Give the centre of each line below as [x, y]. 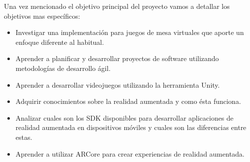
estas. [24, 137]
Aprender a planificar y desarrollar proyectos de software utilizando [117, 58]
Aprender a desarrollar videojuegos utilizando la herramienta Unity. [118, 84]
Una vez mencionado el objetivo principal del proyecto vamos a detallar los [117, 6]
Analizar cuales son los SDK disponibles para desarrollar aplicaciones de [125, 117]
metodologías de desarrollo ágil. [63, 68]
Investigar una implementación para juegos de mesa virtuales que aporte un [130, 32]
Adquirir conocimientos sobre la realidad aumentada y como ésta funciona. [128, 101]
